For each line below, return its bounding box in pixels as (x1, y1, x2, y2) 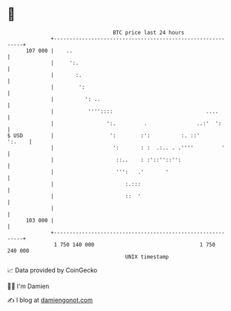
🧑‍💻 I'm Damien (7, 282, 50, 290)
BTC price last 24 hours (112, 29, 185, 36)
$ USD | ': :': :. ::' (7, 132, 200, 139)
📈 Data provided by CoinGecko (7, 266, 98, 274)
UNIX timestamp (125, 253, 169, 260)
